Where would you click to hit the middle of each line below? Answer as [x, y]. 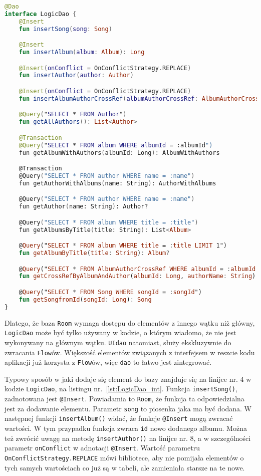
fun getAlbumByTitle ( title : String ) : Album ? [94, 253]
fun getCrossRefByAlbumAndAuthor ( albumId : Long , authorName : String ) [137, 276]
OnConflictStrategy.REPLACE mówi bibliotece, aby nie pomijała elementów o [124, 458]
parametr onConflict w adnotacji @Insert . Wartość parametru [102, 448]
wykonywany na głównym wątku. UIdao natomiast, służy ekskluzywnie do [118, 342]
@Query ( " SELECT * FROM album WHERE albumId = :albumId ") [116, 145]
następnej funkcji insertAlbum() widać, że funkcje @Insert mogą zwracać [119, 418]
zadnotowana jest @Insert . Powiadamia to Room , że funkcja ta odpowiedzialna [124, 399]
